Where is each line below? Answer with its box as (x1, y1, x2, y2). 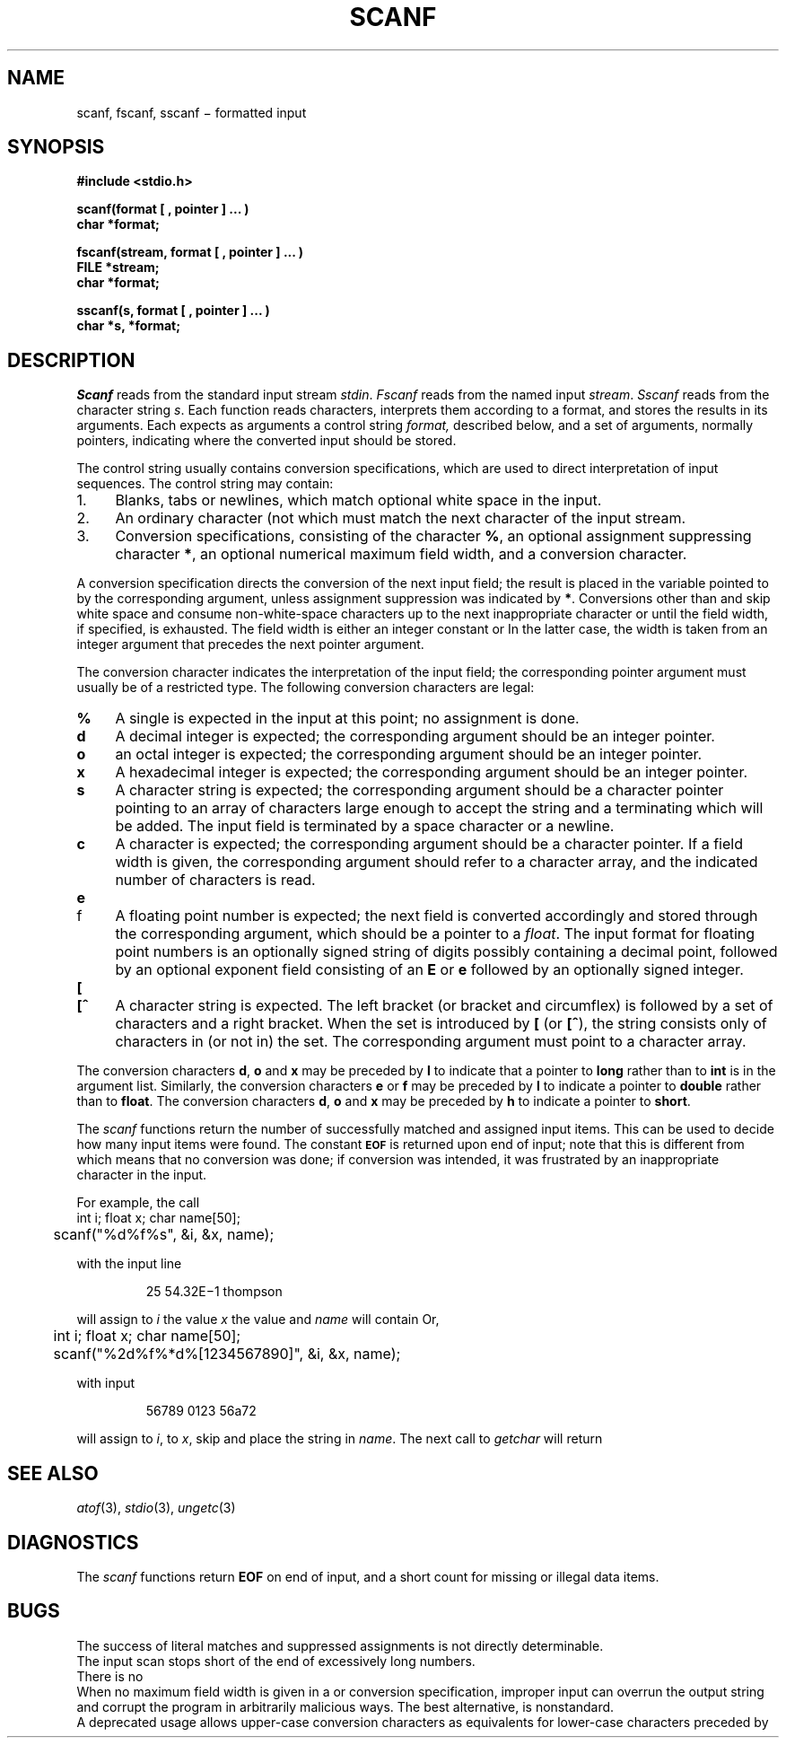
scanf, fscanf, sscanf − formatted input (76, 104, 307, 120)
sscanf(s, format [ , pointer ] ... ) (76, 303, 270, 319)
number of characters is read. (115, 871, 316, 890)
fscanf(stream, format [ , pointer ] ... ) (76, 244, 304, 260)
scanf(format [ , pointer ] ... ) (76, 201, 249, 217)
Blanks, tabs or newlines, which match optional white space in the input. (115, 491, 602, 510)
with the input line (76, 1256, 182, 1272)
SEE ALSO (7, 1461, 99, 1485)
